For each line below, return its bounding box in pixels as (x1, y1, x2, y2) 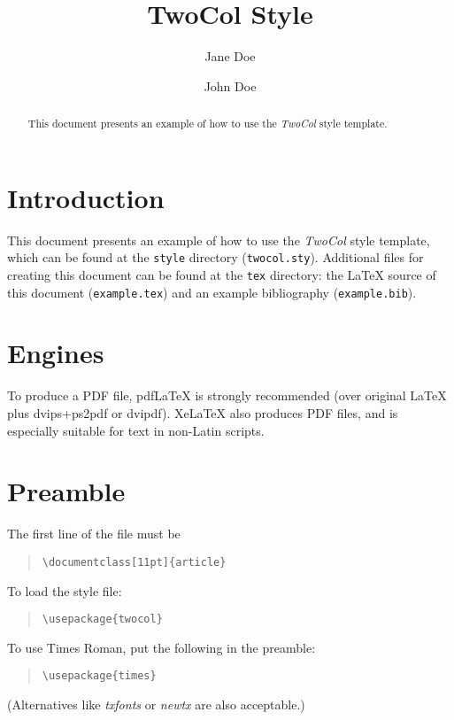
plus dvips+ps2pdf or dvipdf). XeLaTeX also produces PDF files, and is (7, 403, 398, 422)
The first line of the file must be (7, 524, 181, 543)
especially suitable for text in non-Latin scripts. (7, 421, 265, 439)
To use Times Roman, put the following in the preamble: (7, 638, 316, 656)
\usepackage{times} (42, 670, 157, 683)
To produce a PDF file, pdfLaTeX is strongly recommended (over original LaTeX (7, 386, 447, 405)
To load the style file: (7, 581, 122, 600)
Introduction (7, 179, 165, 215)
